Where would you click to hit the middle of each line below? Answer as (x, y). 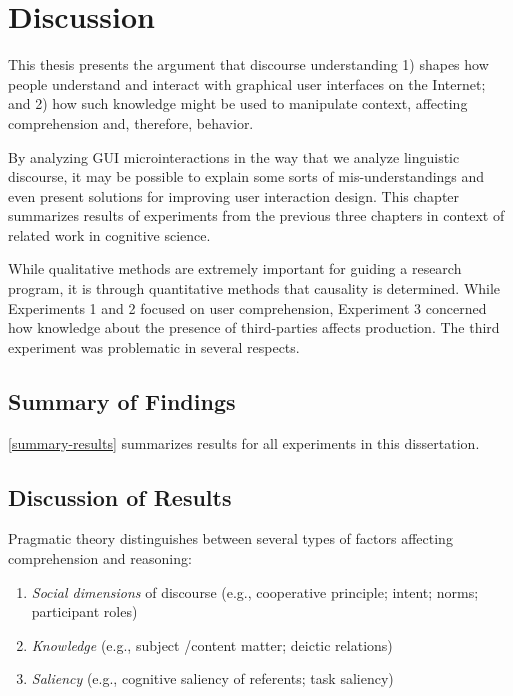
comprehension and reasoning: (100, 558)
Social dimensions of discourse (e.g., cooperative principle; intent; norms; (255, 591)
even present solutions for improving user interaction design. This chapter (234, 195)
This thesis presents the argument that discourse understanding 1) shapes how (248, 64)
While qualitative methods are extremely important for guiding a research (235, 268)
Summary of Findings (122, 400)
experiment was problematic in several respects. (154, 346)
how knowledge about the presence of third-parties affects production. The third (254, 327)
